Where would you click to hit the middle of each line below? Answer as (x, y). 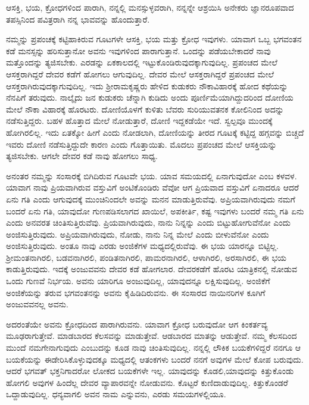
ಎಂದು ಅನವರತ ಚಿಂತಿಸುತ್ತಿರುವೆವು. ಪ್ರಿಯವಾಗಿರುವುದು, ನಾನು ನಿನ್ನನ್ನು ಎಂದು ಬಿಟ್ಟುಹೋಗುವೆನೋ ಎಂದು (148, 222)
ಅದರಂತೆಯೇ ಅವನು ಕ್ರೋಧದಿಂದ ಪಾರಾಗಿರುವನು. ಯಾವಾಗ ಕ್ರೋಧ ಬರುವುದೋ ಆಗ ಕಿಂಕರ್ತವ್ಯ (137, 324)
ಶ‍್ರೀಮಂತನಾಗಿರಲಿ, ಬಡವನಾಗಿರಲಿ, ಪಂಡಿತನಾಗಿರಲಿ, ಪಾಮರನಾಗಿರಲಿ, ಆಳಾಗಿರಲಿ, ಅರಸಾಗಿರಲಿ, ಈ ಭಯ (146, 257)
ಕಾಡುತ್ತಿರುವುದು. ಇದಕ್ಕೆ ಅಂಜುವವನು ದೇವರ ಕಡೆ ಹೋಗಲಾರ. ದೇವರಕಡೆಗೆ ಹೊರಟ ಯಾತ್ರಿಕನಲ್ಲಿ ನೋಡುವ (152, 269)
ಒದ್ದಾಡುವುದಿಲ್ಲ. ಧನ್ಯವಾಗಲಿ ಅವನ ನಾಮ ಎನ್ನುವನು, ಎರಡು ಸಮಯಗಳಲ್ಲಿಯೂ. (116, 394)
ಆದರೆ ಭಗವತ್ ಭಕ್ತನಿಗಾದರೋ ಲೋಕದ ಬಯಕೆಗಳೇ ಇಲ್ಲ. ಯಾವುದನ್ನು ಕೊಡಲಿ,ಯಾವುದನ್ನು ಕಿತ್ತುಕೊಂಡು (150, 371)
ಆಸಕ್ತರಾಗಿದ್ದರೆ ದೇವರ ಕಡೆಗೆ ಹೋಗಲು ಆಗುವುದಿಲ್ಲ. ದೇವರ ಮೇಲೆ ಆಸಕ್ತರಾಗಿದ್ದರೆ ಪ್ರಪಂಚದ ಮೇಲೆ (140, 74)
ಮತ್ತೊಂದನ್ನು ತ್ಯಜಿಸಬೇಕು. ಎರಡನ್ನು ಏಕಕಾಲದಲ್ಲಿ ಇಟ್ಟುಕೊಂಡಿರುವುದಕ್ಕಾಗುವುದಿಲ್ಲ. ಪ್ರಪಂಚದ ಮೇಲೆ (142, 62)
